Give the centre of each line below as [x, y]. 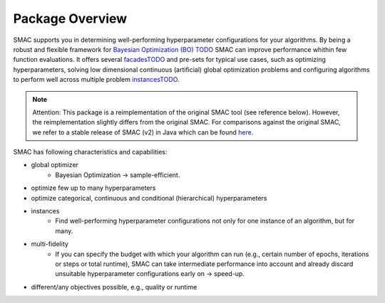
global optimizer [55, 165]
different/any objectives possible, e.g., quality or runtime [114, 287]
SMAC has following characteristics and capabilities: [90, 152]
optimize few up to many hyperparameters [93, 188]
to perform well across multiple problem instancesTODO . [96, 80]
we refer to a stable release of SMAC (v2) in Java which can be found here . [143, 132]
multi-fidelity [50, 244]
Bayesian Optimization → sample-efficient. [118, 175]
